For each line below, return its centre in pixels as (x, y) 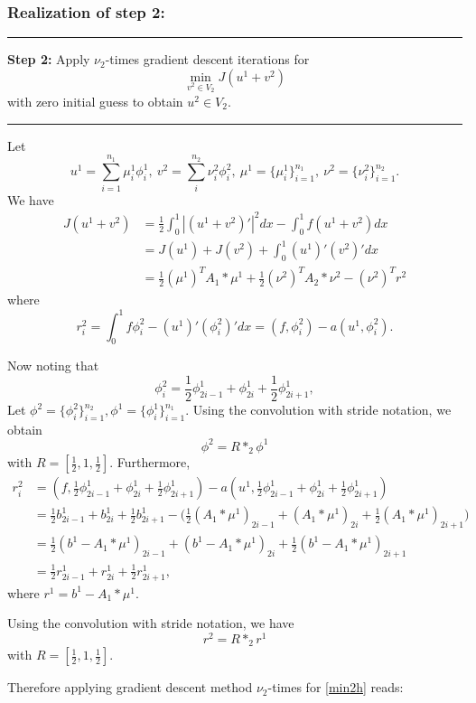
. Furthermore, (150, 462)
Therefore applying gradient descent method (130, 687)
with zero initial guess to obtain (95, 101)
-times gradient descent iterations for (207, 59)
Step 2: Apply (49, 59)
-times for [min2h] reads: (336, 687)
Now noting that (53, 366)
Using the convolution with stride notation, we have (151, 623)
